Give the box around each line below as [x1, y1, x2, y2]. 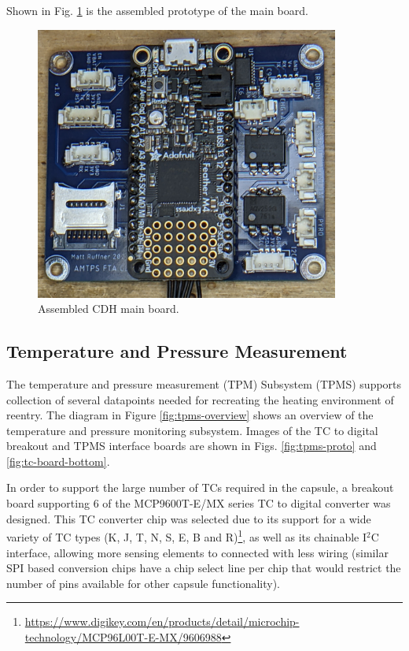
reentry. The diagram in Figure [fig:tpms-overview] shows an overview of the [6, 407, 374, 423]
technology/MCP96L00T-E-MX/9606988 [24, 628, 222, 645]
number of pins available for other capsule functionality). [6, 575, 280, 591]
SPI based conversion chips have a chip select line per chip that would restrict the [6, 560, 401, 576]
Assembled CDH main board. [38, 300, 179, 317]
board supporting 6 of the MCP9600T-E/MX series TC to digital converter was [6, 495, 391, 511]
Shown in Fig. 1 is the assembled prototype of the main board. [6, 2, 308, 18]
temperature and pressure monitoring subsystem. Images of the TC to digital [6, 422, 378, 438]
